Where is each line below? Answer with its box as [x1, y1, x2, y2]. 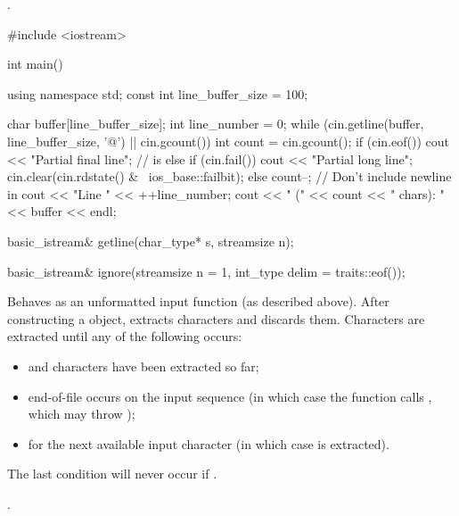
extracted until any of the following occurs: [7, 327, 242, 345]
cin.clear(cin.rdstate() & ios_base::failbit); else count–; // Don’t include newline [7, 167, 452, 186]
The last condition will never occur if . [7, 464, 217, 483]
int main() [7, 54, 63, 73]
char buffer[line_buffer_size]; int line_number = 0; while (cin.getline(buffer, [7, 114, 424, 133]
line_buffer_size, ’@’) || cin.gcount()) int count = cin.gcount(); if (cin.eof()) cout [7, 131, 449, 150]
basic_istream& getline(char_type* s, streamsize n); [7, 231, 294, 250]
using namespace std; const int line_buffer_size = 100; [7, 84, 308, 103]
